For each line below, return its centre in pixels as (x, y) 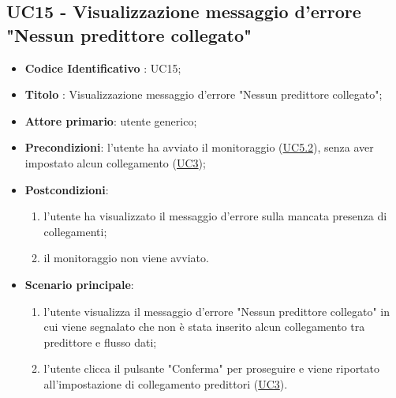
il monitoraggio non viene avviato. (126, 258)
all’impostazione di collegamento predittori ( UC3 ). (166, 383)
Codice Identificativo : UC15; (103, 68)
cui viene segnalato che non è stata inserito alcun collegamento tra (204, 327)
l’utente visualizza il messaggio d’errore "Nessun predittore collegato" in (217, 311)
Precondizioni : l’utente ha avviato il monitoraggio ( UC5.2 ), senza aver (199, 147)
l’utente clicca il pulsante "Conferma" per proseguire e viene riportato (212, 368)
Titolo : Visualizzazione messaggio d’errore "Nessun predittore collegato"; (204, 94)
